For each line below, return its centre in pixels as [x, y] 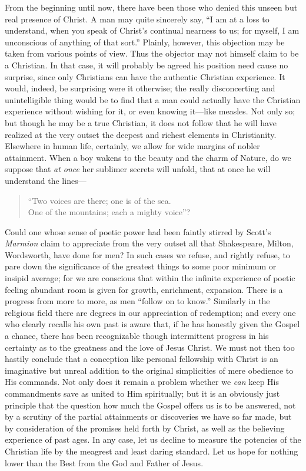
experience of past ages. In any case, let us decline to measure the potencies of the [153, 439]
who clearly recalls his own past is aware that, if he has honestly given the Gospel [152, 324]
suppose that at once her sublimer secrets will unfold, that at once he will [138, 169]
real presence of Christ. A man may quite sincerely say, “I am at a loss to [137, 19]
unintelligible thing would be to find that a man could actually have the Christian [153, 99]
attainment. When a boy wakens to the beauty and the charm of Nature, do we [148, 157]
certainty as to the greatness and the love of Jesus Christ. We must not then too [150, 347]
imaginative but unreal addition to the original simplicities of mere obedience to [149, 370]
